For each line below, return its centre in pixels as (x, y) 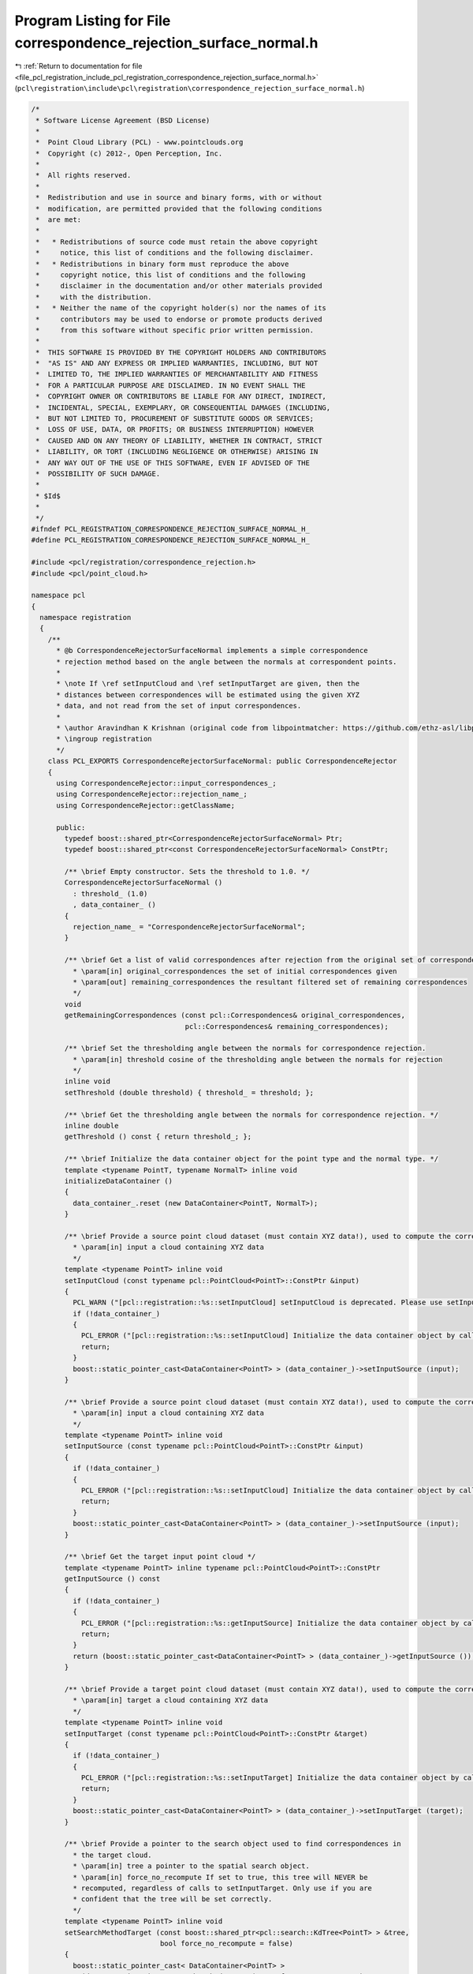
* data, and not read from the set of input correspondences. (179, 706)
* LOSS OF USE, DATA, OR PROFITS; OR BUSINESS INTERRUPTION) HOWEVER (175, 430)
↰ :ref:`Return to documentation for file (78, 66)
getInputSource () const (112, 1579)
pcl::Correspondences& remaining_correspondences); (287, 1026)
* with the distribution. (94, 297)
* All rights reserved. (84, 175)
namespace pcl (58, 595)
